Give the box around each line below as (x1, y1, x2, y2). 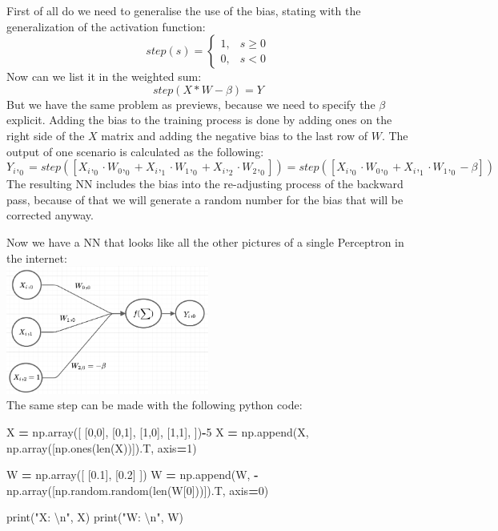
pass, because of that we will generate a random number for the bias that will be (6, 191, 404, 207)
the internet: (6, 249, 67, 266)
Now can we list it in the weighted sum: (6, 68, 202, 85)
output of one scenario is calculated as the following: (6, 143, 264, 159)
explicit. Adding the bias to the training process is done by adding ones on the (6, 111, 392, 128)
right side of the (6, 127, 85, 143)
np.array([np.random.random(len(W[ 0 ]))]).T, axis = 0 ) (6, 481, 269, 498)
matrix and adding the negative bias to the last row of (101, 127, 368, 143)
